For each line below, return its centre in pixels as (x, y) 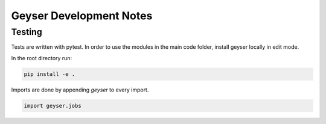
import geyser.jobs (53, 106)
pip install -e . (50, 74)
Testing (27, 32)
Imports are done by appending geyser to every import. (80, 90)
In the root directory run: (42, 58)
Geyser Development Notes (82, 16)
